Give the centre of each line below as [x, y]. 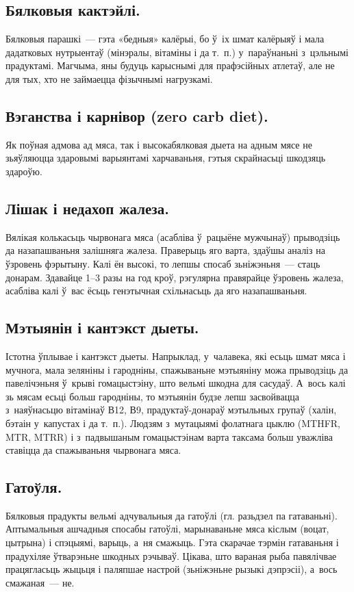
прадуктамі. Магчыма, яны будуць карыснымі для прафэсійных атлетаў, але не [170, 65]
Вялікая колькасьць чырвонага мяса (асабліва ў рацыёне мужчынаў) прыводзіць [173, 236]
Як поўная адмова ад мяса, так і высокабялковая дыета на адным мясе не [159, 144]
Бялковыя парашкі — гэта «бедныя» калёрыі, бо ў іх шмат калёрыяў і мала [165, 39]
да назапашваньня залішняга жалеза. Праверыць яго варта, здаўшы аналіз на [165, 250]
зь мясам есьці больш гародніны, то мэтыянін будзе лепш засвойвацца [152, 396]
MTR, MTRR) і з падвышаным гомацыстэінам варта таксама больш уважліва [169, 436]
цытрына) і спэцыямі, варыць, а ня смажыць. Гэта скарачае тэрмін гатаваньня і [172, 542]
